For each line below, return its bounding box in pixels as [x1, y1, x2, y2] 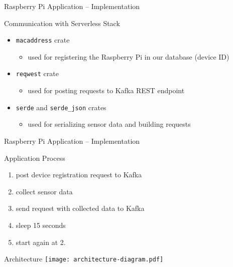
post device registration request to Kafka [16, 169, 142, 180]
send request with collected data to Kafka [16, 203, 145, 213]
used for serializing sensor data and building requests [28, 119, 191, 129]
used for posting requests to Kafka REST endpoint [28, 85, 185, 96]
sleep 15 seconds [16, 219, 66, 230]
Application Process [4, 152, 65, 163]
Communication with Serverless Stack [4, 18, 120, 28]
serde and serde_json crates [16, 102, 106, 112]
